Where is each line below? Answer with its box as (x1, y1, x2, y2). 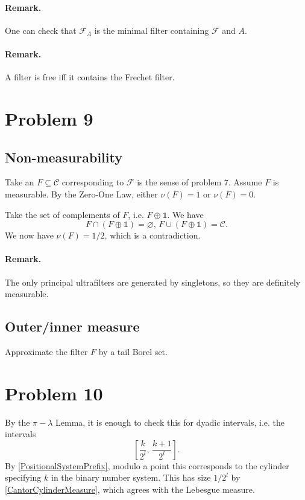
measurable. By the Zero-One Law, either (5, 187, 158, 200)
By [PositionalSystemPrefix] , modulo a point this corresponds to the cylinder (5, 459, 289, 472)
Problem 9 (5, 106, 93, 130)
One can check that (5, 24, 77, 36)
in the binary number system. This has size (51, 471, 211, 484)
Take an (5, 176, 34, 188)
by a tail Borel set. (98, 345, 168, 357)
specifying (5, 471, 42, 484)
